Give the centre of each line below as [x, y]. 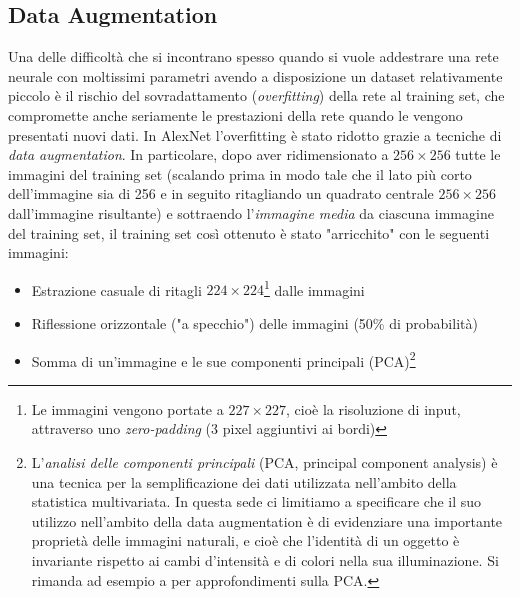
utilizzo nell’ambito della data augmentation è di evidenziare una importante [267, 520]
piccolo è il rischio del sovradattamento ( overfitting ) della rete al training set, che [256, 95]
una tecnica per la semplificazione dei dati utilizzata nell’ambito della [244, 481]
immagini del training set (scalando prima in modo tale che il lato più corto [240, 173]
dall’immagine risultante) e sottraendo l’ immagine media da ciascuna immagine [251, 212]
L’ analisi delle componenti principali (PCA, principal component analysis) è [264, 462]
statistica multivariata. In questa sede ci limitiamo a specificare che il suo [256, 501]
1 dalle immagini [314, 288]
